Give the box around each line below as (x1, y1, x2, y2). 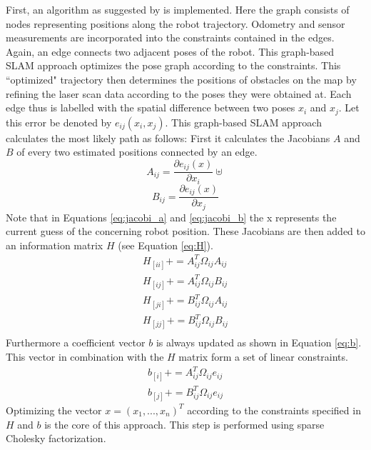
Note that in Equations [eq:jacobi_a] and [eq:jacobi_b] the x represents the (6, 209, 337, 224)
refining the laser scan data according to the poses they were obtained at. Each (6, 86, 352, 101)
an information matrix (6, 237, 103, 252)
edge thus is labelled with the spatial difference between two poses (6, 100, 295, 115)
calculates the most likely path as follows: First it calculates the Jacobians (6, 130, 330, 145)
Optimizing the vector (6, 402, 102, 417)
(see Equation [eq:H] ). (118, 237, 213, 252)
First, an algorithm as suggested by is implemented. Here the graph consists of (6, 2, 350, 16)
